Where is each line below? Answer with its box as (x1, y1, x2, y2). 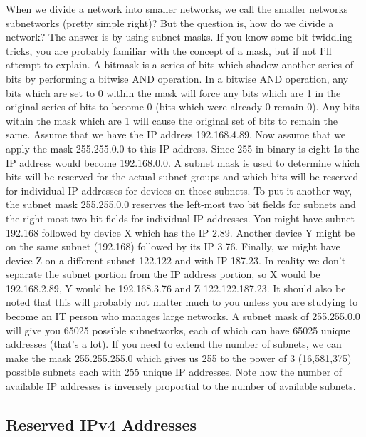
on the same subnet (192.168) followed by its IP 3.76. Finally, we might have (6, 239, 340, 254)
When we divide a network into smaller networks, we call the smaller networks (6, 1, 348, 16)
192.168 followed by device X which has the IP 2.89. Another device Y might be (6, 225, 355, 240)
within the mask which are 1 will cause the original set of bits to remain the (6, 113, 338, 128)
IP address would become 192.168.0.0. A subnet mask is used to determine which (6, 155, 360, 170)
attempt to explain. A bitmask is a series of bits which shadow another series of (6, 57, 353, 72)
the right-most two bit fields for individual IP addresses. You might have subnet (6, 210, 355, 225)
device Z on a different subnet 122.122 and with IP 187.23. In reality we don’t (6, 252, 346, 267)
